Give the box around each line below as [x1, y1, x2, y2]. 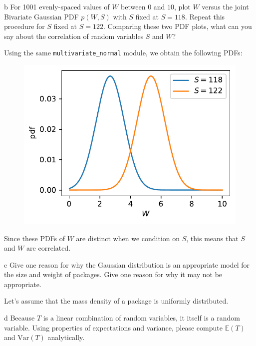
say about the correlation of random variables [4, 30, 144, 41]
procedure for [4, 21, 45, 31]
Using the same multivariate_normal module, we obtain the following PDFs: [4, 47, 243, 58]
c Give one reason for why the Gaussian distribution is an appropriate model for [4, 259, 250, 270]
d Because [4, 313, 35, 323]
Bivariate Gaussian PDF [4, 11, 79, 21]
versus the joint [202, 1, 249, 11]
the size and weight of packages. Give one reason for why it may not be [4, 269, 223, 280]
